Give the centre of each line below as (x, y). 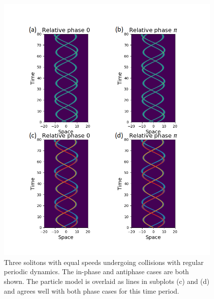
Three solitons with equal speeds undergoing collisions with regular (104, 262)
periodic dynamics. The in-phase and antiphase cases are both (97, 271)
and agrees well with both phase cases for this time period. (92, 290)
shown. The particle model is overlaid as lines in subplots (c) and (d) (107, 281)
